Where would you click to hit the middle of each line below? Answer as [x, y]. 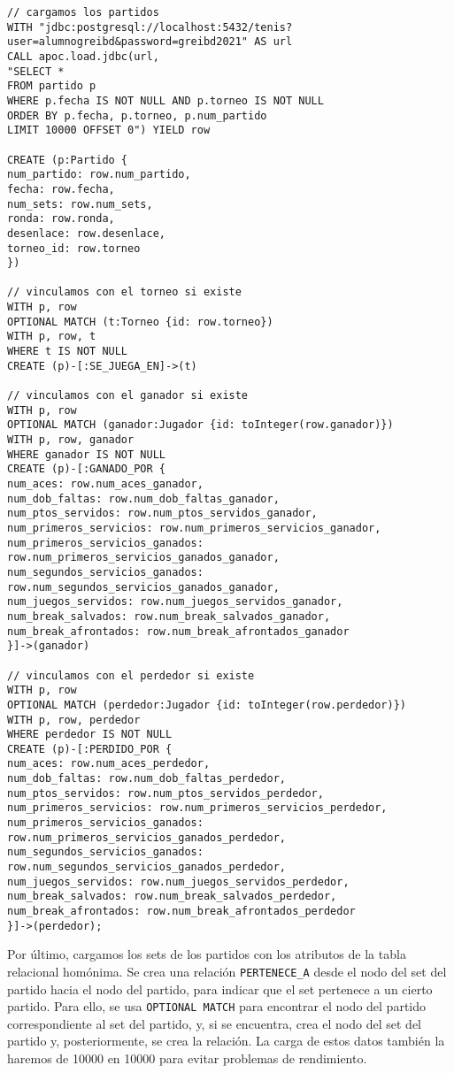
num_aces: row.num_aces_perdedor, [109, 764]
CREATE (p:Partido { [68, 160]
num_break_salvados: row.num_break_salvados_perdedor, [172, 897]
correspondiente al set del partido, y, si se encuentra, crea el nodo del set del [214, 1023]
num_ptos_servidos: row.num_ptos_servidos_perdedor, [165, 793]
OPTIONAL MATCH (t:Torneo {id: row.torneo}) [140, 322]
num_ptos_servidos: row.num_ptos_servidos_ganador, [162, 514]
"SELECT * [36, 71]
